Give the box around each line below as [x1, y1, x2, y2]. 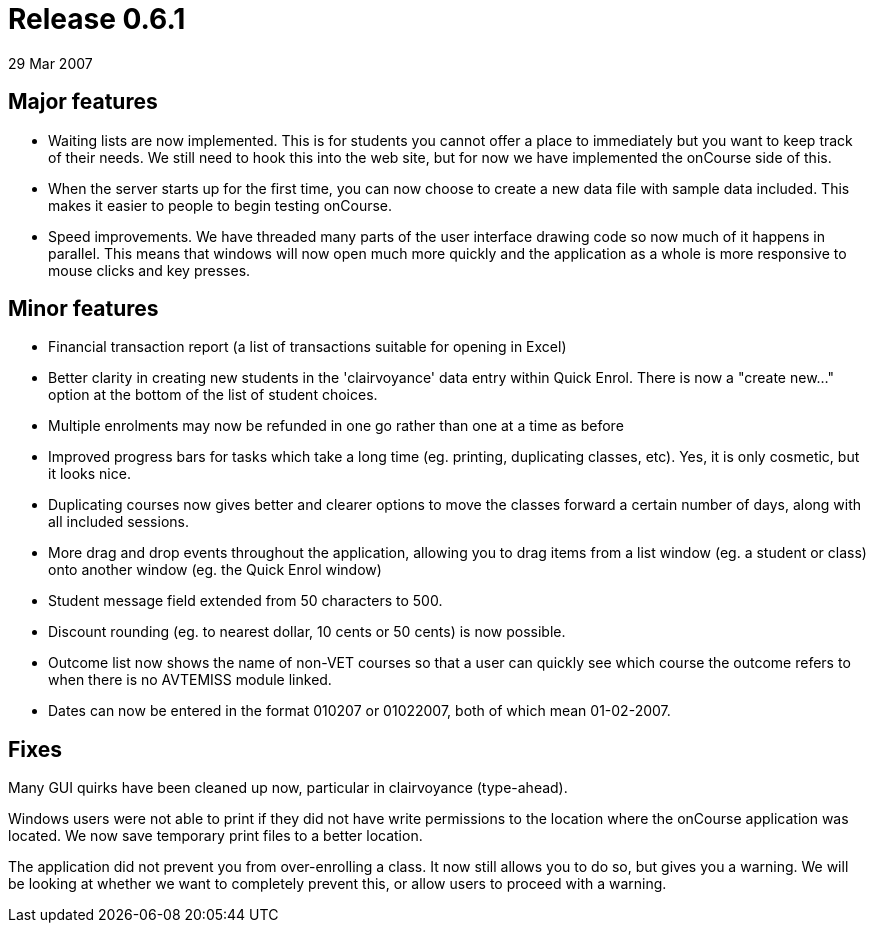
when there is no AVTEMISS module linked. [48, 671, 332, 689]
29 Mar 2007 [8, 54, 93, 72]
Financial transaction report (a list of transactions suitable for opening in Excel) [48, 338, 567, 356]
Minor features [8, 296, 159, 322]
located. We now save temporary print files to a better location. [8, 827, 423, 845]
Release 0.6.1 [8, 2, 186, 36]
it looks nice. [48, 465, 131, 483]
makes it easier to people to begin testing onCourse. [48, 196, 393, 214]
